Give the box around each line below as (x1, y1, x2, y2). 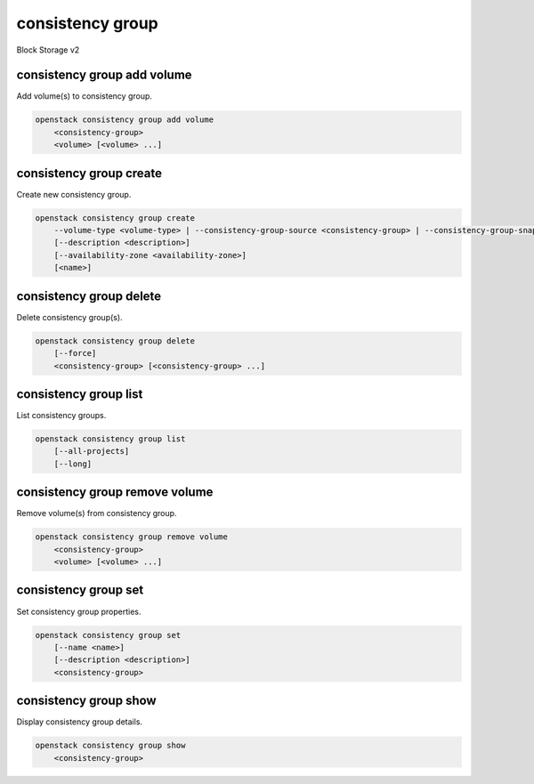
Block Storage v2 (16, 44, 80, 55)
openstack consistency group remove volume (35, 532, 229, 542)
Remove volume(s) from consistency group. (16, 508, 177, 519)
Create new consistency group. (16, 189, 132, 199)
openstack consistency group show (35, 740, 186, 751)
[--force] (53, 348, 97, 359)
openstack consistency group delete (35, 335, 196, 346)
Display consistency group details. (16, 716, 142, 727)
